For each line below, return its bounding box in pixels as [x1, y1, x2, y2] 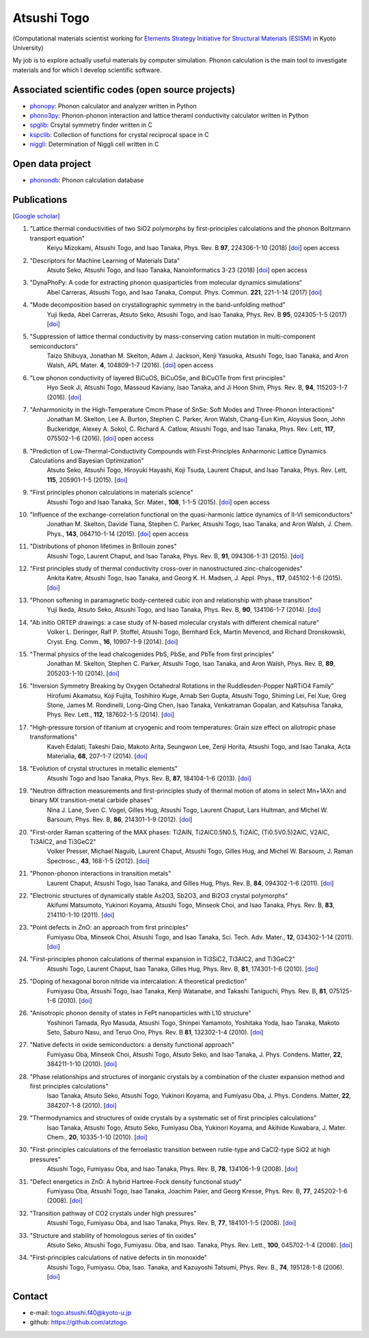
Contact [12, 1290, 48, 1302]
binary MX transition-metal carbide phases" [29, 796, 153, 804]
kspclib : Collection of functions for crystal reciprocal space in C [29, 130, 210, 138]
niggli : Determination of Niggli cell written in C [29, 140, 160, 149]
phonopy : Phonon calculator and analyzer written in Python [29, 101, 197, 110]
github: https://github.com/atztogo [29, 1318, 127, 1326]
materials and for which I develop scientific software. [12, 66, 162, 74]
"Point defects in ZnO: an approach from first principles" [29, 924, 189, 932]
